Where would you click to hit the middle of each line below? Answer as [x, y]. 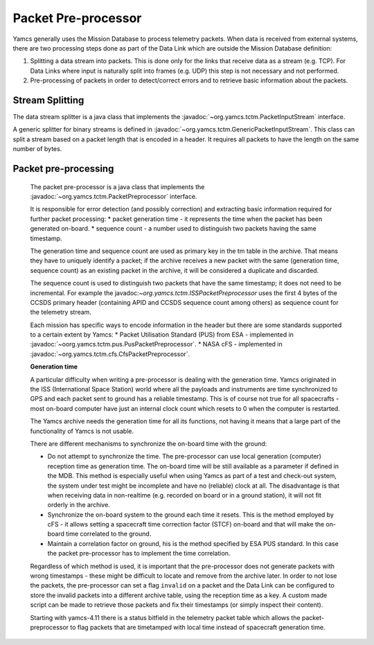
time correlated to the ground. [109, 534]
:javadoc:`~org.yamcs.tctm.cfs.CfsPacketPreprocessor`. [110, 354]
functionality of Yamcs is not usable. [82, 431]
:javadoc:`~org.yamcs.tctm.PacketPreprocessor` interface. [114, 196]
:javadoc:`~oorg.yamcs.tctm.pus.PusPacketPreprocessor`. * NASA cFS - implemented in [157, 344]
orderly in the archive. [79, 505]
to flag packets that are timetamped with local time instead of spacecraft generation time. [198, 627]
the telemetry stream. [61, 312]
